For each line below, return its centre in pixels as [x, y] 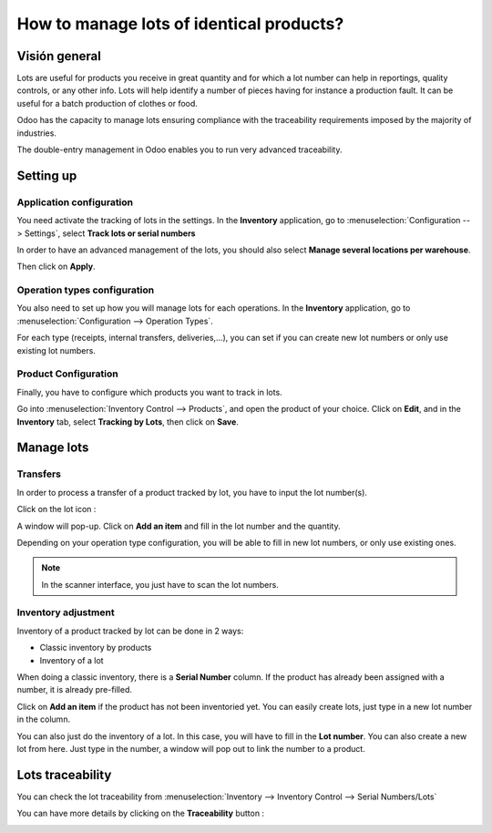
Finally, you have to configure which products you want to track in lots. [149, 392]
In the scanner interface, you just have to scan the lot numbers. [160, 584]
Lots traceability [64, 775]
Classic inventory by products [96, 648]
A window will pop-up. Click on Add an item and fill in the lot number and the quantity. [179, 526]
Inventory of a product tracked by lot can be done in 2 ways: [130, 631]
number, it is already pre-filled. [74, 690]
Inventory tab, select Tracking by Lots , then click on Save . [128, 422]
